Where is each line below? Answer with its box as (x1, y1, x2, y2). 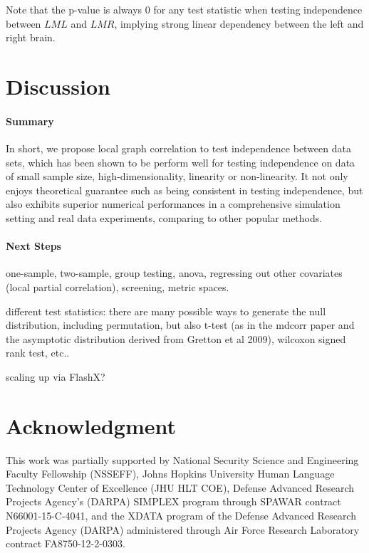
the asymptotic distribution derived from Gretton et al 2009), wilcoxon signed (6, 331, 346, 346)
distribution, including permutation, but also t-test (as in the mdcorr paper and (6, 317, 355, 332)
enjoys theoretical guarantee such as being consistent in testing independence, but (6, 182, 363, 197)
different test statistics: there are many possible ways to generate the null (6, 303, 326, 318)
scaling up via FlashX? (6, 369, 105, 384)
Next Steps (6, 238, 61, 253)
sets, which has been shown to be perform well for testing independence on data (6, 154, 355, 169)
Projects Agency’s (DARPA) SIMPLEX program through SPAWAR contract (6, 494, 341, 509)
